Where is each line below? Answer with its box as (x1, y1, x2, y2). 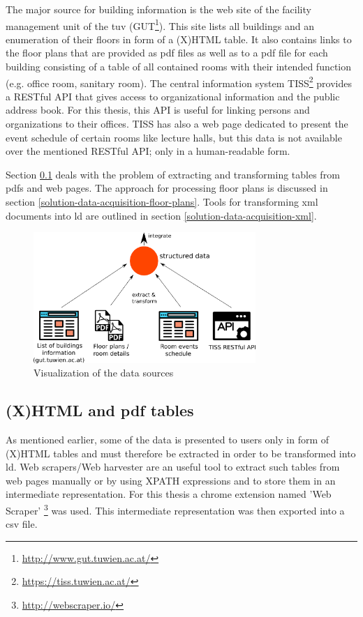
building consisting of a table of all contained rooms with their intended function (6, 59, 352, 74)
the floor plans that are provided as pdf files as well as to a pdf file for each (6, 45, 328, 60)
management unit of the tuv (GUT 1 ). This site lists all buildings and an (6, 16, 314, 33)
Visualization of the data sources (34, 365, 174, 380)
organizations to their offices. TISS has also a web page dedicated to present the (6, 116, 348, 131)
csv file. (6, 517, 38, 531)
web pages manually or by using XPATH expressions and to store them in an (6, 473, 336, 487)
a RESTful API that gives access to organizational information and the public (6, 89, 340, 103)
